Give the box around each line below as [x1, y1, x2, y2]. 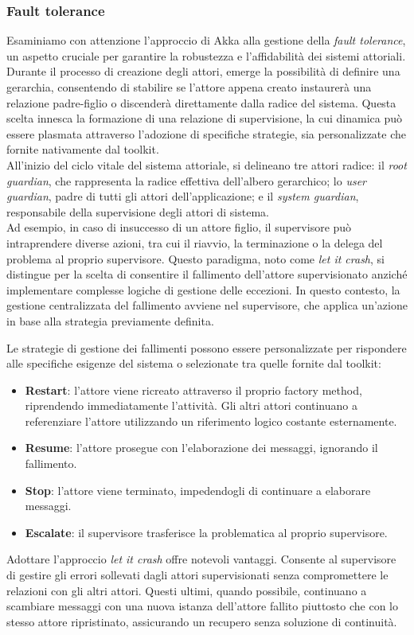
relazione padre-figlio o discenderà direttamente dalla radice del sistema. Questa [6, 94, 396, 111]
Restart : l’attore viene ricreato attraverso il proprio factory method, [25, 381, 362, 398]
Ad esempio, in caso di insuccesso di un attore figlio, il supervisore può [6, 219, 352, 236]
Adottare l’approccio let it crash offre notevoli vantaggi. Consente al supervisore [6, 551, 396, 567]
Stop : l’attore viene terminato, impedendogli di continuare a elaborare [25, 481, 371, 498]
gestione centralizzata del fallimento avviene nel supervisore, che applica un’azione [6, 297, 408, 314]
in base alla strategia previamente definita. [6, 312, 214, 329]
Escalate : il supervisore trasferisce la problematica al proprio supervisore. [25, 524, 388, 540]
